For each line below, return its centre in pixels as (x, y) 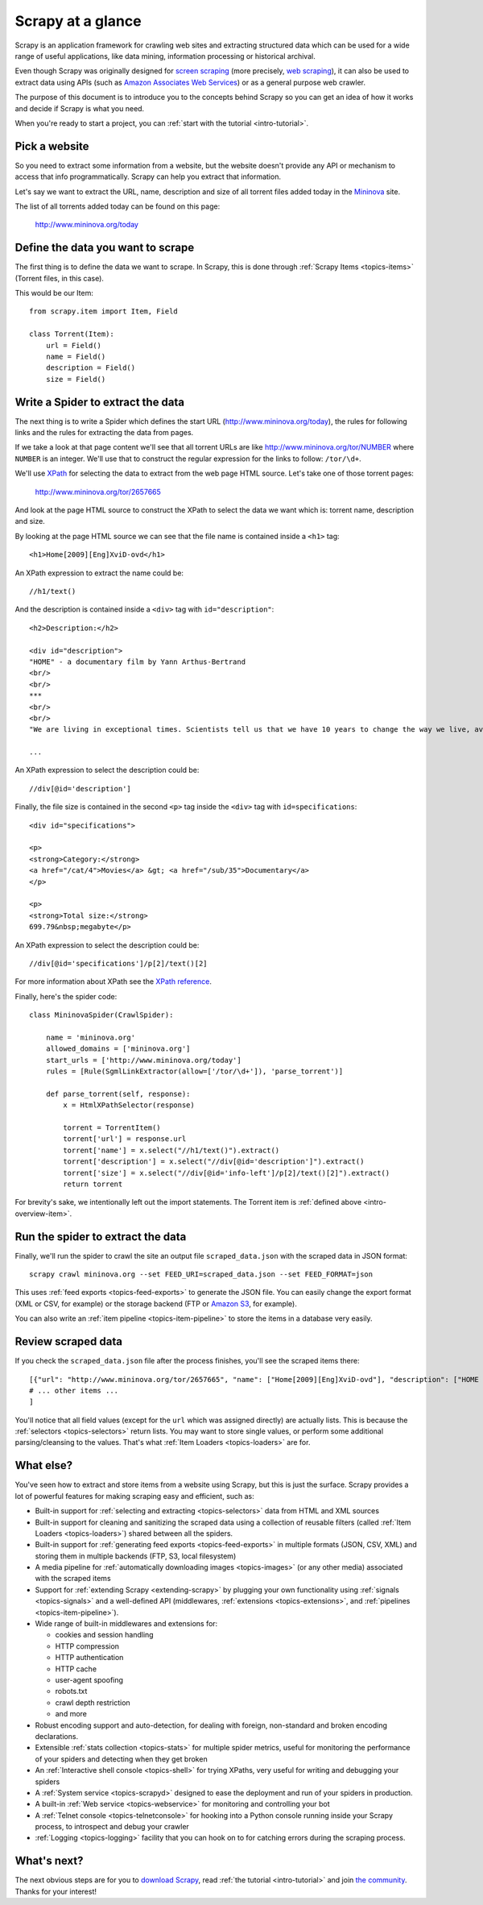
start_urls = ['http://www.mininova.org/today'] (143, 1060)
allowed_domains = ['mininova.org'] (118, 1049)
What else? (43, 1465)
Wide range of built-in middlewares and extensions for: (126, 1624)
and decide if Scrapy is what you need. (80, 108)
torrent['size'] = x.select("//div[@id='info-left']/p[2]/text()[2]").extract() (227, 1173)
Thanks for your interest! (56, 1891)
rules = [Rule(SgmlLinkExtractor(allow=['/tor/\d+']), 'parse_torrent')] (194, 1071)
